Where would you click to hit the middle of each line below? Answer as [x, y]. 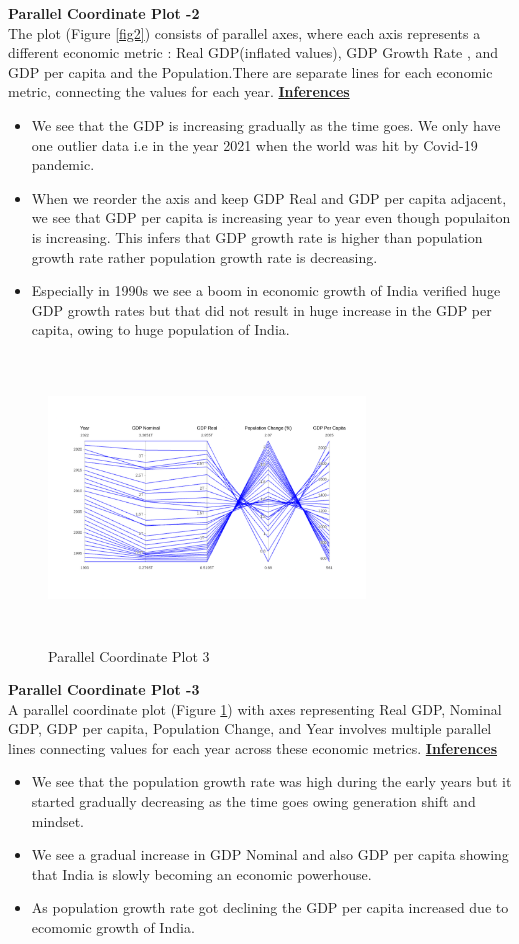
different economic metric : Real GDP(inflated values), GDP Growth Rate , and [253, 52]
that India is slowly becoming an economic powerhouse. [201, 873]
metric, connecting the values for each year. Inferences [179, 91]
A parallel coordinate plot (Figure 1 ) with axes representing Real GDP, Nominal [255, 708]
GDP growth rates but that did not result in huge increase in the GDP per [261, 309]
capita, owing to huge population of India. [160, 329]
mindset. [57, 820]
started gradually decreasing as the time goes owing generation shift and [253, 801]
